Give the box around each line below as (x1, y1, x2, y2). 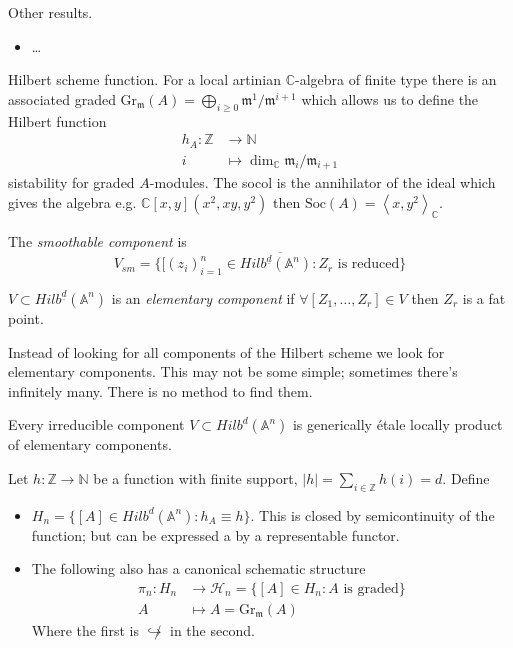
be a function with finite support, (93, 467, 298, 488)
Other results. (8, 2, 93, 22)
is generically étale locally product (292, 414, 503, 435)
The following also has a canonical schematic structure (31, 558, 366, 579)
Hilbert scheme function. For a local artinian (8, 69, 282, 90)
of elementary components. (8, 434, 172, 455)
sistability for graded (8, 172, 135, 193)
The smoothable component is (8, 230, 187, 251)
